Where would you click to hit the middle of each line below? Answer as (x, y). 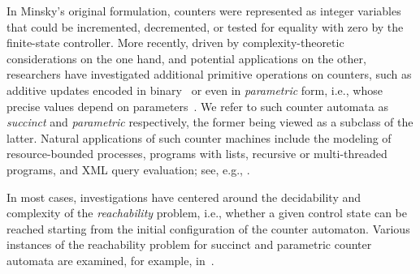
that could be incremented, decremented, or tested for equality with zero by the (205, 26)
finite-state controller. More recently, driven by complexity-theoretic (175, 43)
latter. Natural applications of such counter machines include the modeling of (199, 137)
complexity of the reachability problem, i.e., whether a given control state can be (207, 213)
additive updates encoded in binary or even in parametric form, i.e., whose (195, 90)
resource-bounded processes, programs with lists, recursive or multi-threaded (197, 154)
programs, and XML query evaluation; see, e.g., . (128, 169)
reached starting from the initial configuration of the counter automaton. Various (208, 228)
